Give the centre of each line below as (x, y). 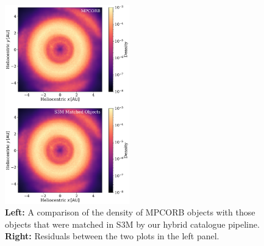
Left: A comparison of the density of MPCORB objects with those (130, 212)
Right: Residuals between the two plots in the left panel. (112, 236)
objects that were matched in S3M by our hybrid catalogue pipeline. (132, 224)
